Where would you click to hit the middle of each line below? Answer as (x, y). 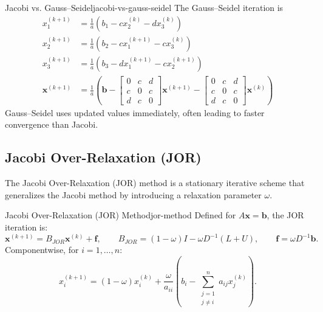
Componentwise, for (42, 250)
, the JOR (285, 215)
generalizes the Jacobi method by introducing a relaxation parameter (133, 194)
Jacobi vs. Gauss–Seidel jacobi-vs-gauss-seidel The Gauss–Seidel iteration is (144, 7)
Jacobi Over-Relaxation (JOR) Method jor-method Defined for (121, 215)
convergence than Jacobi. (52, 124)
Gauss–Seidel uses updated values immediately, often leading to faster (135, 112)
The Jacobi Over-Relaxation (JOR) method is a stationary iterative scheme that (155, 183)
